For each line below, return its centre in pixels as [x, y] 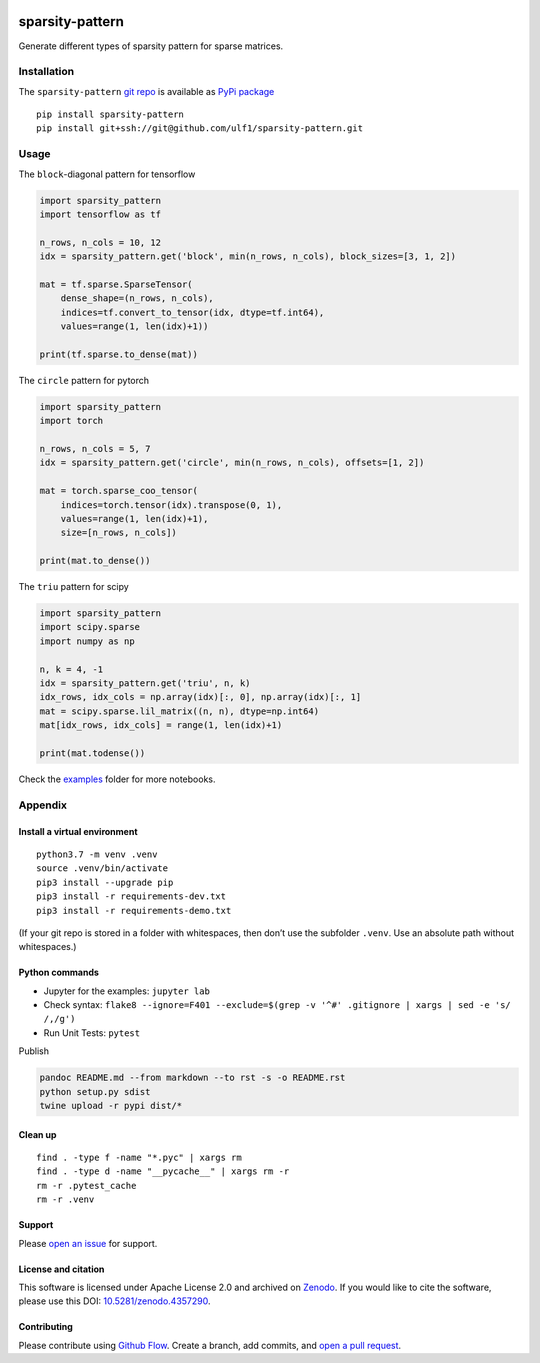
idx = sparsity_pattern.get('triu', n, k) [145, 683]
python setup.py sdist [95, 1091]
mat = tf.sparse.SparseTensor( [116, 284]
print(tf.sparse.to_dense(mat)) [119, 354]
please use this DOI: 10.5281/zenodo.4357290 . [114, 1301]
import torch [71, 421]
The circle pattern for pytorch [84, 380]
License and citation [61, 1269]
